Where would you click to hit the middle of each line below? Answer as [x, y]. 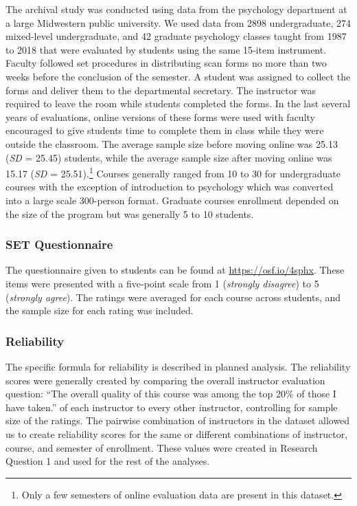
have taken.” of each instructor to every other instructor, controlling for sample [172, 407]
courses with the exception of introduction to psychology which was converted [170, 187]
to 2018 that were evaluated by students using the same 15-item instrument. [166, 49]
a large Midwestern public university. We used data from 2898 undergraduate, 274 [178, 22]
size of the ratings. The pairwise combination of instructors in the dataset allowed [178, 420]
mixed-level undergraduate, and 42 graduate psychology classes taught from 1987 [176, 36]
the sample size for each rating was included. [100, 310]
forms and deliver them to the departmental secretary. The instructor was [161, 90]
